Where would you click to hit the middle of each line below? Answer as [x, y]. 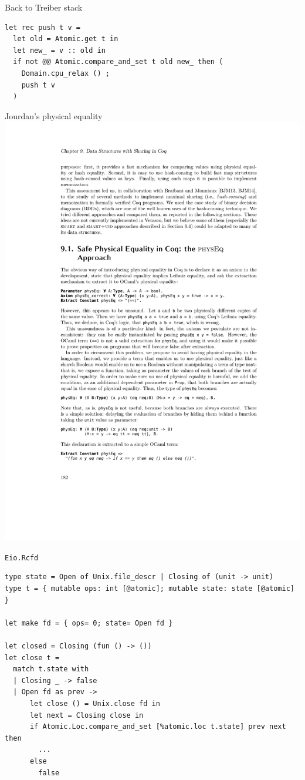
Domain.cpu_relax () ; [65, 73]
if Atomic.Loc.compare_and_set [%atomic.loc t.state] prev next [158, 727]
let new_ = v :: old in [59, 50]
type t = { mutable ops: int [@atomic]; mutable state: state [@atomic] [150, 589]
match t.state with [51, 669]
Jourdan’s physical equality [54, 115]
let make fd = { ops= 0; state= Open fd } [89, 623]
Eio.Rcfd [22, 558]
